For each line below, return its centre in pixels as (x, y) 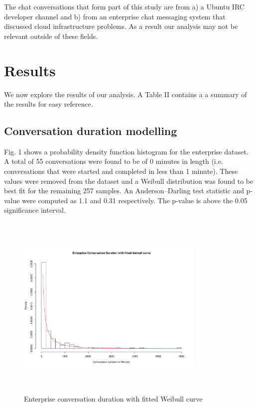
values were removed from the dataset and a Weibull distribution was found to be (129, 181)
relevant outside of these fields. (51, 36)
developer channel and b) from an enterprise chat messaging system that (115, 16)
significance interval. (35, 210)
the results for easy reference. (49, 104)
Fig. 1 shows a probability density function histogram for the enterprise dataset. (126, 151)
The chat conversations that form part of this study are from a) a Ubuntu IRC (124, 6)
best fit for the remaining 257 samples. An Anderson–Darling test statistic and (124, 191)
